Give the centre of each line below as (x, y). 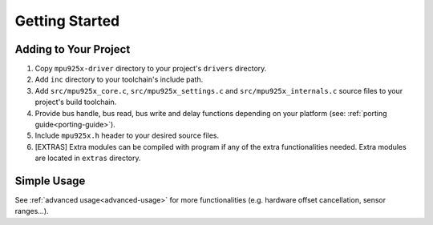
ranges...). (32, 211)
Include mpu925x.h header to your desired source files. (127, 135)
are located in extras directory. (88, 158)
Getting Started (67, 21)
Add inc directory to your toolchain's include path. (119, 79)
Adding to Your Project (73, 49)
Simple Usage (50, 181)
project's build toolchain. (76, 102)
